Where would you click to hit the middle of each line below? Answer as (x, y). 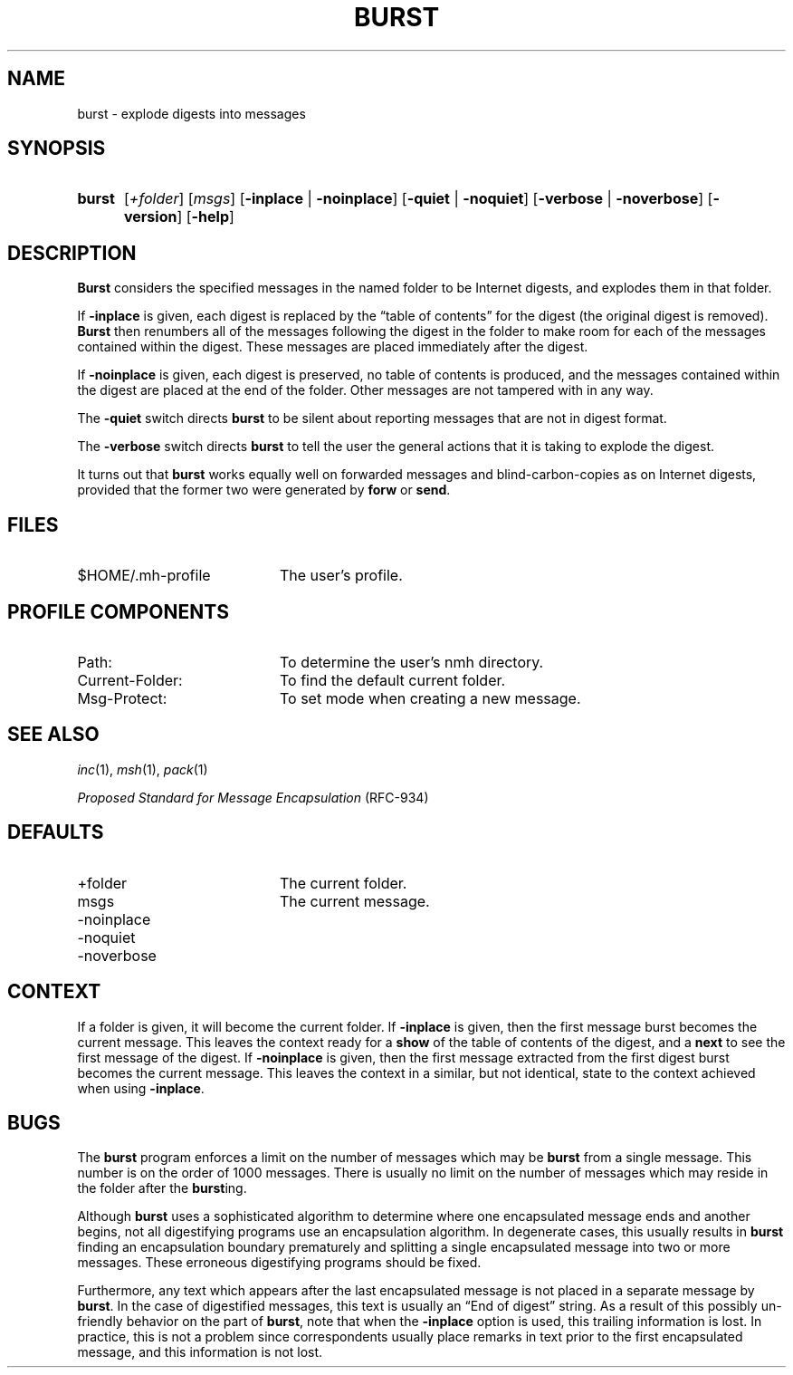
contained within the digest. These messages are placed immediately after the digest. (333, 347)
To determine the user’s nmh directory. (411, 662)
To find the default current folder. (392, 680)
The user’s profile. (341, 576)
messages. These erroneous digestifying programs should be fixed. (279, 1263)
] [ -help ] (205, 217)
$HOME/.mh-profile (144, 576)
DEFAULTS (56, 832)
